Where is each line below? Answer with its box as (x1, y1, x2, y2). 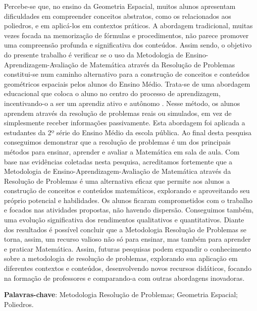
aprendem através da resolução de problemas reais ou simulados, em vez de (4, 107, 232, 118)
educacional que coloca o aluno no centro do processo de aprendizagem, (4, 88, 221, 99)
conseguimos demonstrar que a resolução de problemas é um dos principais (4, 137, 231, 147)
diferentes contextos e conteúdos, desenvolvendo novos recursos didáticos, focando (4, 263, 252, 273)
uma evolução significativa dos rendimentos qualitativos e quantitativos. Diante (4, 214, 244, 225)
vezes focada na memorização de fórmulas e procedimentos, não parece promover (4, 30, 249, 40)
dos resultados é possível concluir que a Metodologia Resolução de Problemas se (4, 224, 247, 234)
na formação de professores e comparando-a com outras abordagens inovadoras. (4, 272, 245, 283)
